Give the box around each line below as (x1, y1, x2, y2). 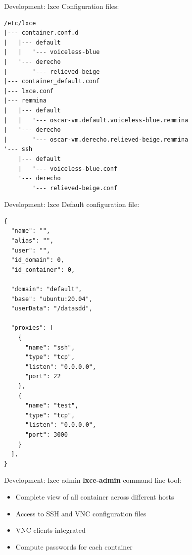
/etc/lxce (4, 19, 36, 27)
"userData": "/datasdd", (11, 305, 93, 312)
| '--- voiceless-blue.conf (18, 165, 118, 172)
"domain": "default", (11, 286, 82, 293)
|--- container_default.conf (4, 78, 100, 85)
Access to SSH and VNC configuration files (15, 508, 146, 518)
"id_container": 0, (11, 266, 75, 273)
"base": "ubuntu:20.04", (11, 295, 93, 303)
